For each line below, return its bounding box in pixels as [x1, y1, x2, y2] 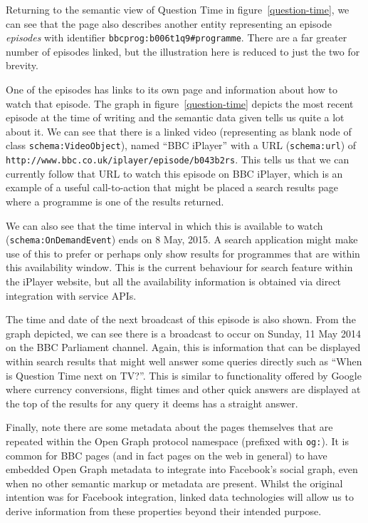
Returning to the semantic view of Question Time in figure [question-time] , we [6, 2, 349, 16]
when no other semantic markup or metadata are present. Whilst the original [6, 475, 343, 490]
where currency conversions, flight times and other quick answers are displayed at [6, 382, 361, 397]
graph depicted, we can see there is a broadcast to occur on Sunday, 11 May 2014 [6, 325, 361, 340]
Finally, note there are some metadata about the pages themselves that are [6, 420, 333, 435]
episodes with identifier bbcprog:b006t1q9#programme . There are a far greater [6, 30, 347, 45]
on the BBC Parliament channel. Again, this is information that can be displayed [6, 340, 361, 355]
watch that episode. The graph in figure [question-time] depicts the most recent [6, 96, 354, 111]
